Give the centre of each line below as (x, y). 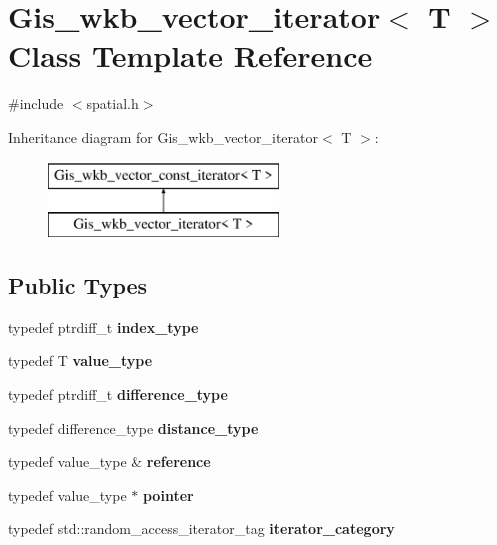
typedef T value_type (80, 360)
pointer (168, 494)
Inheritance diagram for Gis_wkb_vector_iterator (163, 136)
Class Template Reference (190, 55)
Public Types (78, 285)
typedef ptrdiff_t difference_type (118, 394)
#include (36, 103)
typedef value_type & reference (109, 461)
